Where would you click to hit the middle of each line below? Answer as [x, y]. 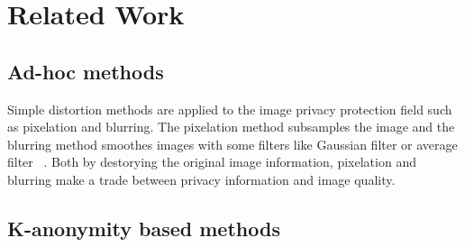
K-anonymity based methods [144, 228]
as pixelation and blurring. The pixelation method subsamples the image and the [231, 127]
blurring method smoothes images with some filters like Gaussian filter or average [232, 144]
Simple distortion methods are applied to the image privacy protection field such [230, 109]
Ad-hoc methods [86, 71]
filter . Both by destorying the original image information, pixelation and [212, 162]
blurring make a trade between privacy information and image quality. [201, 179]
